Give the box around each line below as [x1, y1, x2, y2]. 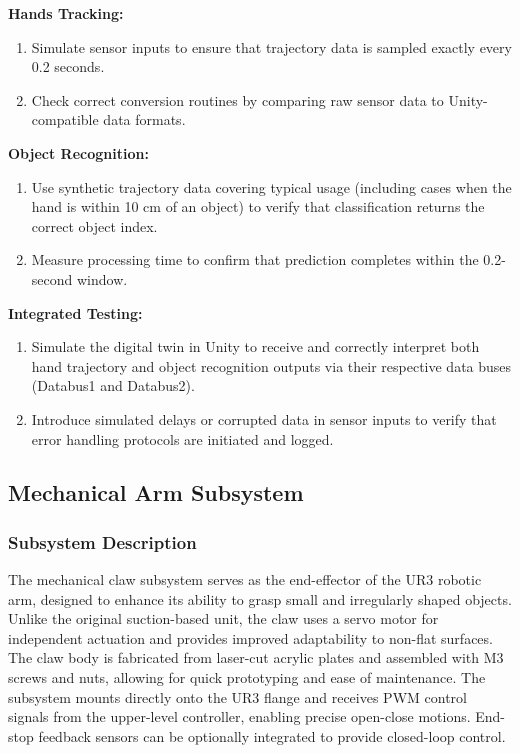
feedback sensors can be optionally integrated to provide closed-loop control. [38, 725, 506, 746]
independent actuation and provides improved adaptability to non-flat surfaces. [8, 627, 493, 648]
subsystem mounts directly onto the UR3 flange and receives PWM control [8, 686, 467, 707]
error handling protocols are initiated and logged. [31, 428, 334, 449]
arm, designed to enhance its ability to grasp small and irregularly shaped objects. [8, 588, 512, 609]
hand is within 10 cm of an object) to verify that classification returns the [31, 196, 485, 217]
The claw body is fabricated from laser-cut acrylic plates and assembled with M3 [8, 647, 504, 668]
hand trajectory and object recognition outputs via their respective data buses [31, 355, 512, 376]
